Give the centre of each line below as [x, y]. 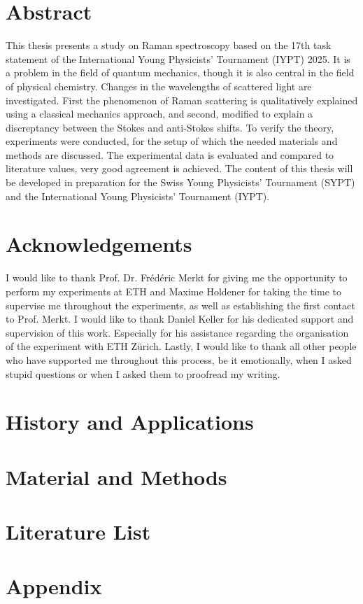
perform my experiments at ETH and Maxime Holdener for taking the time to [173, 291]
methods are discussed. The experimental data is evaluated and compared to [170, 154]
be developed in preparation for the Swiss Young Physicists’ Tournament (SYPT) [180, 182]
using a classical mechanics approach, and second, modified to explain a [159, 114]
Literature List [78, 532]
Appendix [54, 586]
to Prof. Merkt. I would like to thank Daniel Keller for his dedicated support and [180, 319]
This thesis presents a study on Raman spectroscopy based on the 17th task [169, 45]
